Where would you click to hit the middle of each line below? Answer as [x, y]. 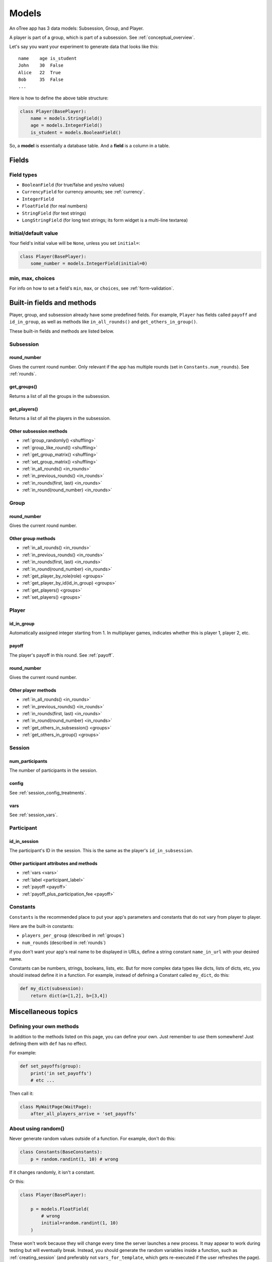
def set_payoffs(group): [51, 1066]
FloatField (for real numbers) [55, 206]
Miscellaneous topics [44, 1012]
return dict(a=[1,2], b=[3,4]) [69, 995]
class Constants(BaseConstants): [61, 1152]
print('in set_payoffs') [61, 1073]
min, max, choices [32, 278]
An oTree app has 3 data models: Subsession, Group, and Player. [77, 28]
